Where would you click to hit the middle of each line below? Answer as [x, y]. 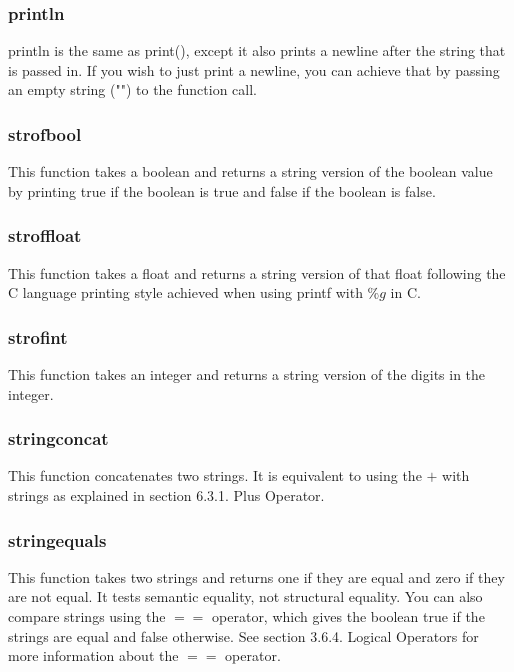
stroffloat [45, 235]
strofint [38, 336]
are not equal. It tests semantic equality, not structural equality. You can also [245, 596]
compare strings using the [87, 616]
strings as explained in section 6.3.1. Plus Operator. [166, 495]
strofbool [45, 133]
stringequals [57, 539]
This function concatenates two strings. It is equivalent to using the [215, 475]
